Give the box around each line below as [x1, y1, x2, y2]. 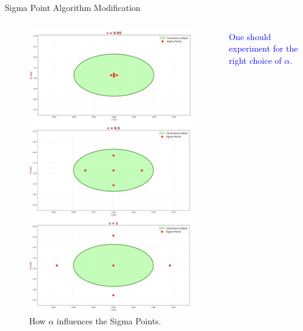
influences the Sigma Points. [56, 314, 161, 327]
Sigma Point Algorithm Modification [5, 1, 141, 13]
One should [228, 30, 271, 43]
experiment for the [228, 42, 298, 55]
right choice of [228, 53, 282, 66]
